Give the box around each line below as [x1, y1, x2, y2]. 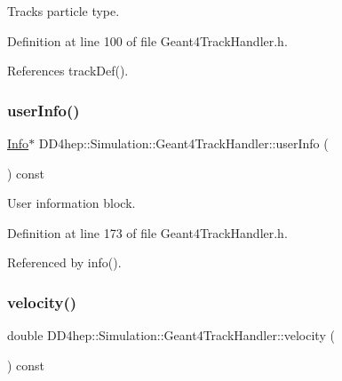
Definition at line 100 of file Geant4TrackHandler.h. [7, 31, 288, 50]
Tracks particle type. [7, 2, 120, 20]
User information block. [7, 194, 136, 212]
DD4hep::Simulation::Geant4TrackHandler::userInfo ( [38, 134, 329, 152]
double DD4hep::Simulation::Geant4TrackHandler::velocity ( [7, 326, 335, 345]
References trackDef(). [7, 61, 129, 80]
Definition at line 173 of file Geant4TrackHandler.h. [7, 223, 288, 242]
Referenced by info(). [7, 253, 122, 272]
